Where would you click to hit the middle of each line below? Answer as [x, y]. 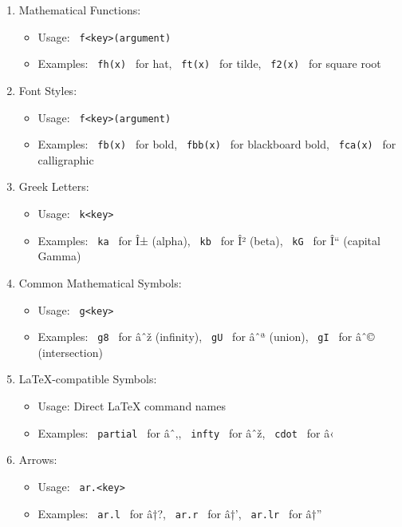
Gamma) [59, 256]
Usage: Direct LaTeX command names [132, 406]
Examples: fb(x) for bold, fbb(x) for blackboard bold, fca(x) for [217, 144]
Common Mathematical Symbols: [100, 282]
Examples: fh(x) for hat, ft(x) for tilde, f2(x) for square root [209, 63]
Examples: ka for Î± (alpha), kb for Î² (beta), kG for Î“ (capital [209, 240]
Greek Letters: [54, 186]
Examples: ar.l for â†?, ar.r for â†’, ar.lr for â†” [180, 513]
